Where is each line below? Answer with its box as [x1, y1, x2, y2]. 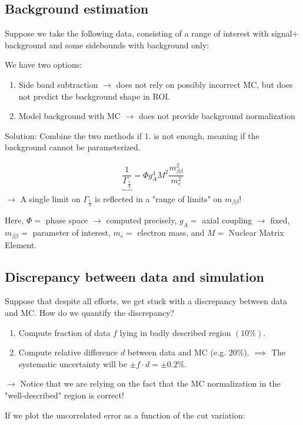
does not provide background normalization [138, 110, 295, 122]
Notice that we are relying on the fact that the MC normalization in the [20, 377, 281, 390]
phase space [45, 214, 88, 226]
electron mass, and [137, 226, 205, 239]
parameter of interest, [32, 226, 111, 239]
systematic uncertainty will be [18, 357, 127, 370]
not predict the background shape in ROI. [18, 90, 171, 102]
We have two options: [5, 58, 82, 71]
